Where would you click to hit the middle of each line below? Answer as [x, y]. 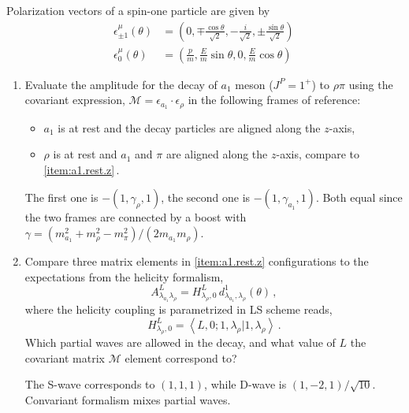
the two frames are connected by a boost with [136, 217]
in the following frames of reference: [274, 100]
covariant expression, [75, 100]
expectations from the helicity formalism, [124, 276]
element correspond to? [181, 357]
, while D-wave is [245, 384]
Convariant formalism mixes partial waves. [128, 399]
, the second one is [206, 197]
